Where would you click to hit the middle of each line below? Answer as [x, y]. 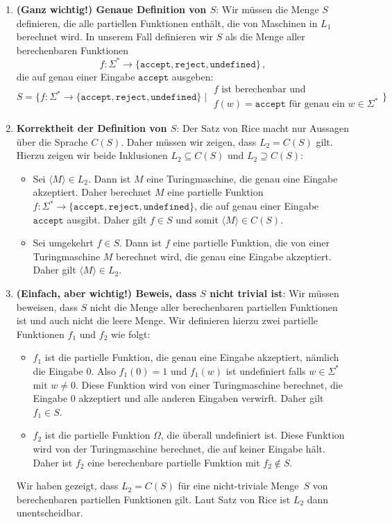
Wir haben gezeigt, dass [67, 486]
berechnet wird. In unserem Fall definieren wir [115, 36]
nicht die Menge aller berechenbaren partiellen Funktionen [214, 306]
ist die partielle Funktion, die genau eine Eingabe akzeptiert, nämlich [192, 357]
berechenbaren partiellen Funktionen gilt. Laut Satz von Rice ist [153, 499]
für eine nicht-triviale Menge [238, 486]
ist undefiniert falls [266, 370]
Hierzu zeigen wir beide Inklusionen [92, 155]
